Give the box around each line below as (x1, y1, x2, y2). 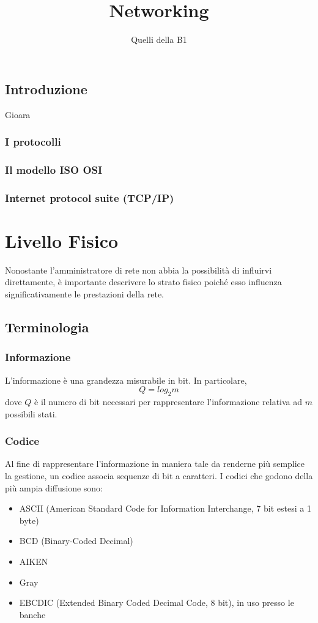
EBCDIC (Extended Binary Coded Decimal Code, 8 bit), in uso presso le (19, 596, 294, 609)
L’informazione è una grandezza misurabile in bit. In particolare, (5, 373, 247, 386)
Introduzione (5, 79, 87, 98)
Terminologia (5, 317, 89, 336)
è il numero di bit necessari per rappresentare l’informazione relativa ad (34, 395, 303, 408)
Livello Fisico (5, 228, 119, 253)
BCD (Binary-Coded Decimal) (19, 534, 133, 547)
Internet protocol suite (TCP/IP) (5, 190, 174, 205)
